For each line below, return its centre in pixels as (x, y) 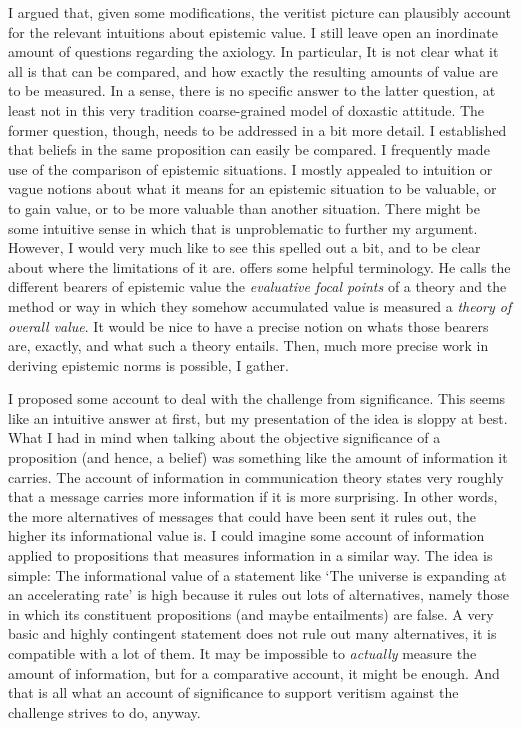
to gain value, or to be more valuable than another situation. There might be (244, 207)
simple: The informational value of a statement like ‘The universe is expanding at (257, 574)
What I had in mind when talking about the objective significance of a (224, 437)
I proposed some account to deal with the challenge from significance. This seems (257, 398)
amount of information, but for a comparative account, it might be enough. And (254, 672)
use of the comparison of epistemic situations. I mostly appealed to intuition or (250, 168)
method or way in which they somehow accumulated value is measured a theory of (260, 305)
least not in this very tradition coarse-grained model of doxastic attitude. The (246, 109)
